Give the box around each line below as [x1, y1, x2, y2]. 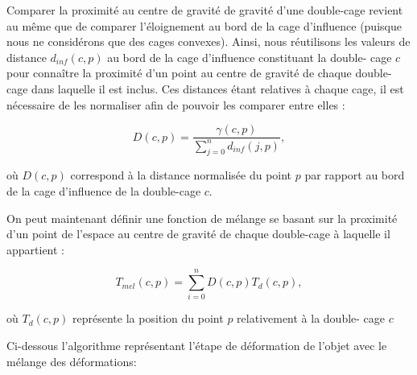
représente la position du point [72, 310, 224, 327]
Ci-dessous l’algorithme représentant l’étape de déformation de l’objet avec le [6, 337, 387, 354]
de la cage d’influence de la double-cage [6, 182, 201, 199]
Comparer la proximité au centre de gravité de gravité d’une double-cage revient [6, 2, 403, 18]
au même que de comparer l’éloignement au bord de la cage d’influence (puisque [6, 17, 402, 34]
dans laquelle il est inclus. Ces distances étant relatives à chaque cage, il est [31, 80, 404, 97]
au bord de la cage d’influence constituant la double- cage [107, 48, 392, 65]
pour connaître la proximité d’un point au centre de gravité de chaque [6, 64, 352, 81]
